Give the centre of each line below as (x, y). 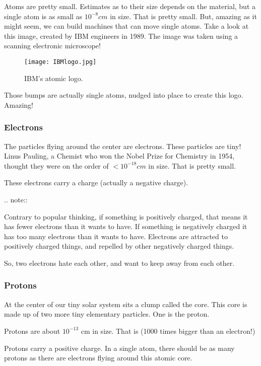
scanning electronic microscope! (52, 46)
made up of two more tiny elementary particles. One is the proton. (107, 314)
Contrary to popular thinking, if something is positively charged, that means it (126, 216)
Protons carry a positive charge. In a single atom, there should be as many (119, 348)
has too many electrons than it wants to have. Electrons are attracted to (116, 236)
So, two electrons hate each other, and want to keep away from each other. (119, 263)
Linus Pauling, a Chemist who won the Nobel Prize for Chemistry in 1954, (119, 156)
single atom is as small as (43, 16)
